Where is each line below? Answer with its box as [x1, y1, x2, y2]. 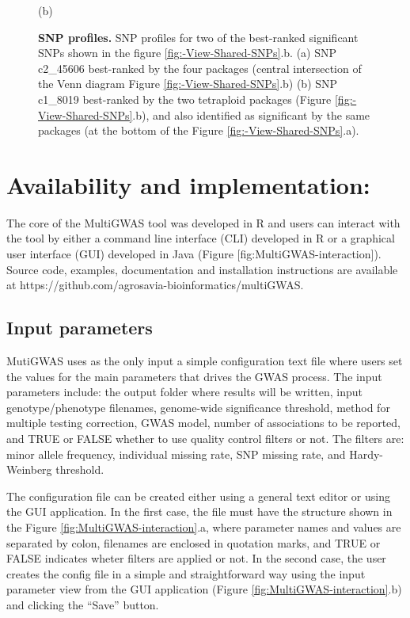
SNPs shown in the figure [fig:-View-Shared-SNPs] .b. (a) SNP [38, 44, 337, 61]
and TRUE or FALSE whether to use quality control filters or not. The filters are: [6, 430, 404, 447]
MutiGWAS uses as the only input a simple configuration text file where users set [6, 353, 403, 369]
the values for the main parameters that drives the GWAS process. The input [6, 368, 382, 384]
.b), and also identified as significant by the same [132, 106, 370, 123]
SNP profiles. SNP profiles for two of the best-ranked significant [38, 29, 359, 45]
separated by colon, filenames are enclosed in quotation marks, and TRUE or [6, 534, 381, 551]
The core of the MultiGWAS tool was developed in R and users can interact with [6, 214, 401, 231]
